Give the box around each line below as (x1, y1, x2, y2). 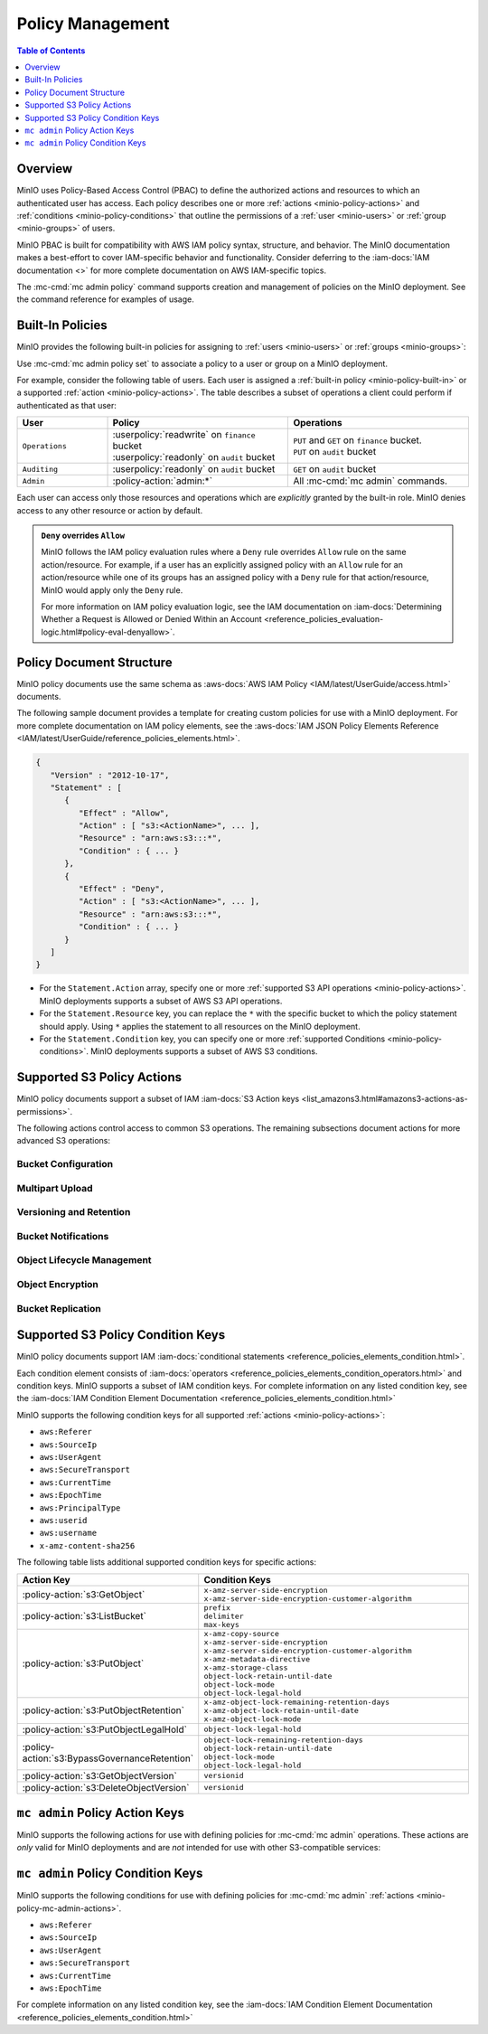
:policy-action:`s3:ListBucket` (22, 1610, 146, 1622)
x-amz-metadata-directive (203, 1654, 311, 1663)
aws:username (39, 1528, 98, 1539)
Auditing (22, 464, 59, 474)
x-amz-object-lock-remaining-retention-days (203, 1697, 390, 1707)
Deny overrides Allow (41, 530, 126, 541)
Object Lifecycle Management (16, 1254, 153, 1267)
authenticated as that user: (16, 400, 117, 410)
